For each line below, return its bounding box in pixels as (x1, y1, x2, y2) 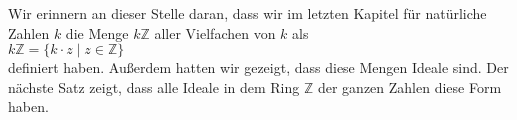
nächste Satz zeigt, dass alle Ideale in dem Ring (8, 76, 300, 97)
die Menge (65, 22, 129, 43)
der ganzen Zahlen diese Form (317, 76, 502, 97)
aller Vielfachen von (154, 22, 276, 43)
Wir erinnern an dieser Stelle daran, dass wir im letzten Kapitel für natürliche (8, 3, 487, 23)
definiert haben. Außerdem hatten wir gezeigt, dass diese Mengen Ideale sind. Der (8, 57, 509, 78)
